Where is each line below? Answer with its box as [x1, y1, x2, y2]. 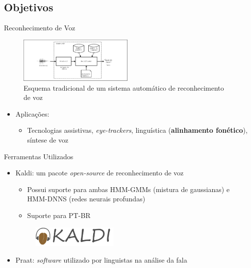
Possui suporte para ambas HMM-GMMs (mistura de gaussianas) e [27, 184, 230, 194]
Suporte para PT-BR [27, 210, 91, 220]
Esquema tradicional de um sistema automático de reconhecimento [24, 82, 224, 93]
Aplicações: [15, 108, 50, 119]
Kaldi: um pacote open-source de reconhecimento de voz [15, 168, 184, 178]
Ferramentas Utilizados [4, 151, 74, 161]
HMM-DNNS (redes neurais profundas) [27, 194, 146, 204]
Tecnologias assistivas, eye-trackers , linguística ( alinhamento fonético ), [27, 125, 248, 135]
